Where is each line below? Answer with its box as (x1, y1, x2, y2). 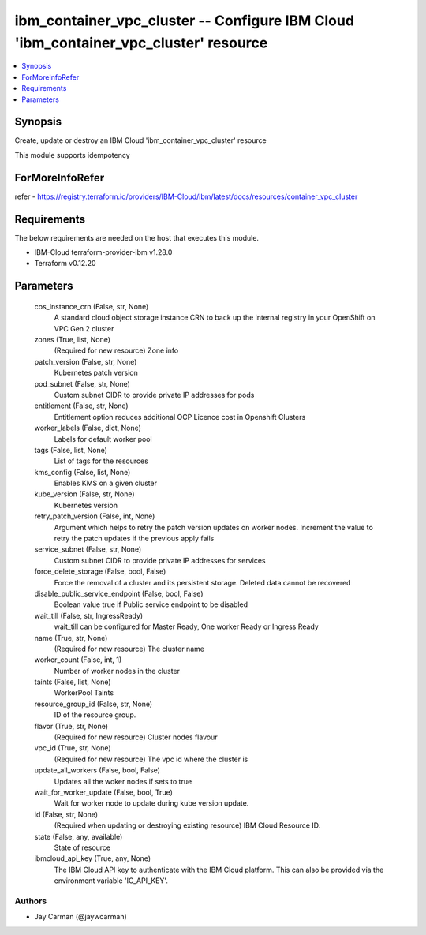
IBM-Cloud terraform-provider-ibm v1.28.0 (34, 248, 173, 257)
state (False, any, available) (34, 832, 123, 841)
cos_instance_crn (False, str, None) (34, 301, 149, 311)
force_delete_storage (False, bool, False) (34, 567, 166, 576)
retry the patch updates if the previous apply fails (54, 533, 215, 544)
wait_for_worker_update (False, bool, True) (34, 787, 174, 797)
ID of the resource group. (54, 710, 136, 720)
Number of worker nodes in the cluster (54, 666, 181, 675)
